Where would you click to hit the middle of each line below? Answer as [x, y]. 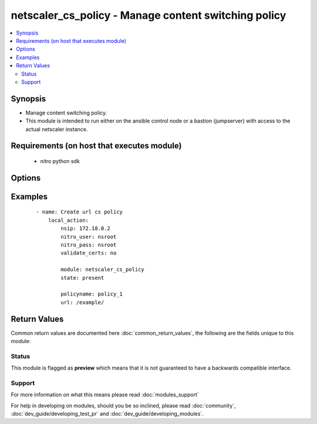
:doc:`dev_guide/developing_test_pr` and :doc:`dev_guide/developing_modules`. [107, 414]
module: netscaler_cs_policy [103, 269]
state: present [82, 278]
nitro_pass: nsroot [89, 245]
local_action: [68, 220]
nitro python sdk [60, 161]
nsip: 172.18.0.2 [86, 228]
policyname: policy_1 [92, 294]
